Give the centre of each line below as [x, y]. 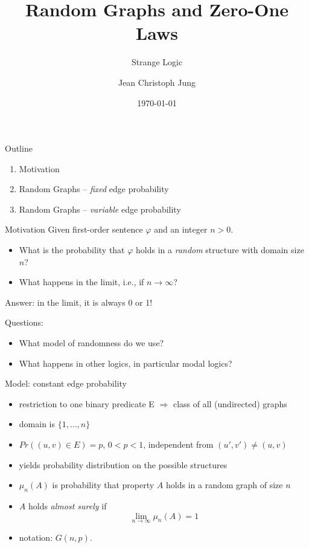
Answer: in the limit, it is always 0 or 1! [79, 302]
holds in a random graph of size [225, 485]
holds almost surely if [67, 505]
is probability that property [103, 485]
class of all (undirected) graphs [230, 403]
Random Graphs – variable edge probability [100, 209]
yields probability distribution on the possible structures [123, 464]
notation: [36, 537]
